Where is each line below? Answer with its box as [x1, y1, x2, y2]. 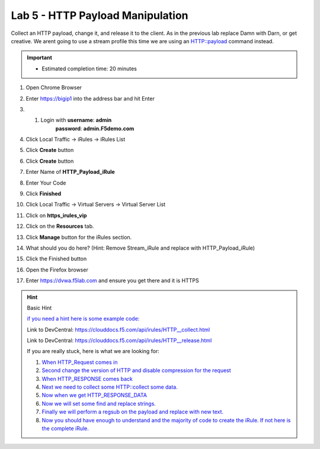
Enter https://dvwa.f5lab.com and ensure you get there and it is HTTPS [25, 277, 200, 284]
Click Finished [25, 190, 62, 198]
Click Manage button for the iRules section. [25, 234, 132, 241]
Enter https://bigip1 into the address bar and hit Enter [25, 95, 155, 102]
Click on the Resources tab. [25, 222, 94, 230]
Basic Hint [27, 304, 52, 311]
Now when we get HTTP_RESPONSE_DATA [41, 392, 148, 399]
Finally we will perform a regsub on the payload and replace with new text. [41, 408, 224, 415]
